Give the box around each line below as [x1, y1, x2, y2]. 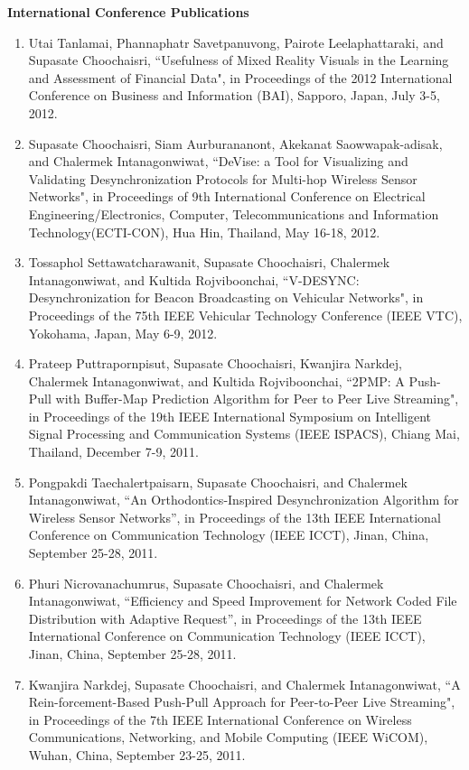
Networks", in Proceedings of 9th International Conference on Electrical [28, 187, 426, 206]
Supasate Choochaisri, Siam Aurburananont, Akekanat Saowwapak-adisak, [28, 134, 443, 153]
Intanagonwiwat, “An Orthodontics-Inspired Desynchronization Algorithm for [28, 490, 459, 509]
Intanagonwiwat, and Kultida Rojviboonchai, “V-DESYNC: [28, 270, 360, 289]
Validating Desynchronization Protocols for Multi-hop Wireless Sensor [28, 169, 417, 188]
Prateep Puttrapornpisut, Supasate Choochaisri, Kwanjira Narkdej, [28, 354, 402, 373]
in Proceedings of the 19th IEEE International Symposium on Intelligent [28, 406, 431, 425]
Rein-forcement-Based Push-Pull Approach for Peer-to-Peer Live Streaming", [28, 692, 455, 711]
